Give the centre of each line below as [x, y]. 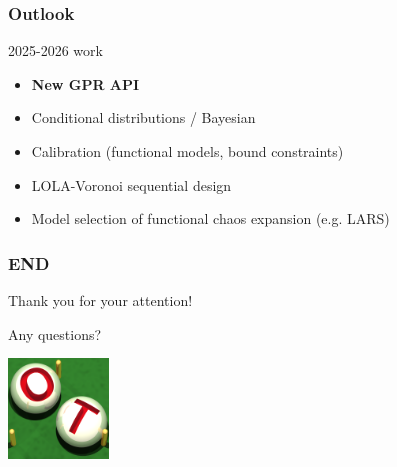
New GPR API [85, 83]
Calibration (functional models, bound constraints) [187, 151]
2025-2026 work [55, 50]
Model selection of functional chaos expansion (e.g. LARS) [210, 218]
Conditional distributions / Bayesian [143, 117]
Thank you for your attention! [100, 300]
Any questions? [55, 333]
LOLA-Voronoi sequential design [131, 184]
